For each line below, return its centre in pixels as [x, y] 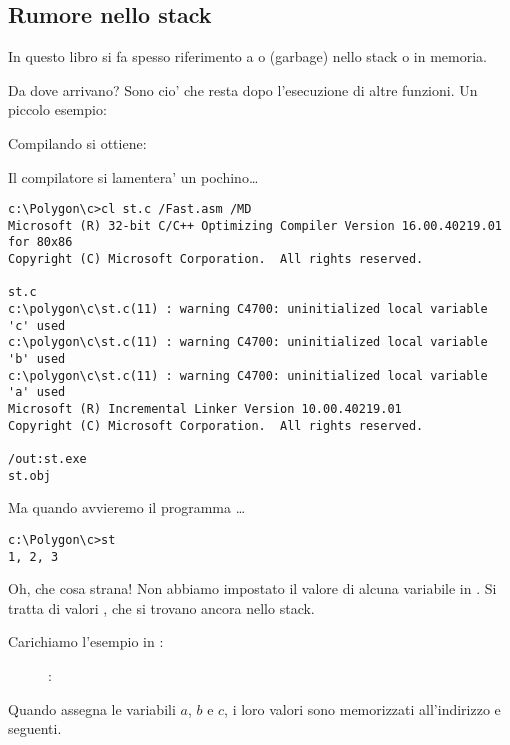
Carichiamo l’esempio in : [86, 641]
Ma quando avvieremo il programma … [127, 507]
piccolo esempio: [57, 109]
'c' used [37, 325]
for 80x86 [40, 242]
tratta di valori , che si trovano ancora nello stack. [161, 607]
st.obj [29, 475]
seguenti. [35, 728]
